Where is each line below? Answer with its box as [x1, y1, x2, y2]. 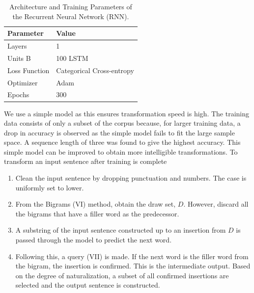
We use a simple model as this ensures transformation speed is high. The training [4, 108, 249, 118]
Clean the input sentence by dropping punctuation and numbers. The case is [15, 173, 247, 183]
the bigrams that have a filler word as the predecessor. [15, 208, 179, 218]
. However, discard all [183, 199, 249, 209]
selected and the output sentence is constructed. [15, 280, 160, 290]
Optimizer [7, 77, 38, 87]
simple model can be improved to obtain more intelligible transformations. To [4, 146, 238, 157]
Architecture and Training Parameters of [9, 1, 132, 11]
